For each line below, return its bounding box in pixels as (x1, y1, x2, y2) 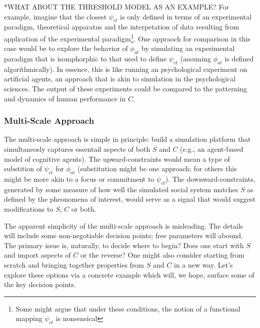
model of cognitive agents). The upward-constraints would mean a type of (4, 153, 230, 164)
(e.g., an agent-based (180, 144, 243, 154)
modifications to (4, 203, 53, 214)
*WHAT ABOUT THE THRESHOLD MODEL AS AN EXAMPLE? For (4, 1, 229, 11)
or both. (71, 203, 96, 214)
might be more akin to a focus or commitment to (4, 174, 154, 184)
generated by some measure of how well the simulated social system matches (4, 184, 238, 194)
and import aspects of (4, 250, 71, 260)
